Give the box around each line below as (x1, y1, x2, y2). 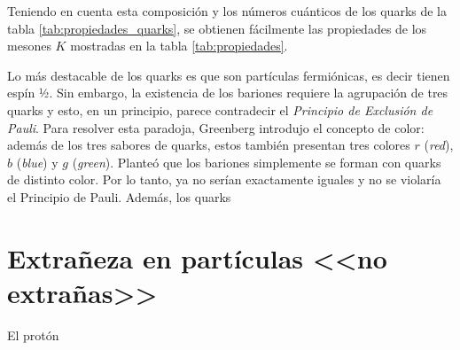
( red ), (424, 136, 454, 154)
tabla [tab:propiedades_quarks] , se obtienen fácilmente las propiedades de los (7, 19, 427, 37)
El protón (7, 325, 59, 344)
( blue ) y (16, 152, 58, 171)
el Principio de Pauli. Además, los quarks (7, 187, 231, 206)
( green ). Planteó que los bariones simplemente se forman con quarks (72, 152, 441, 171)
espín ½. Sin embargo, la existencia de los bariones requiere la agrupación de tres (7, 83, 448, 102)
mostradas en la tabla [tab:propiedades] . (70, 36, 288, 55)
